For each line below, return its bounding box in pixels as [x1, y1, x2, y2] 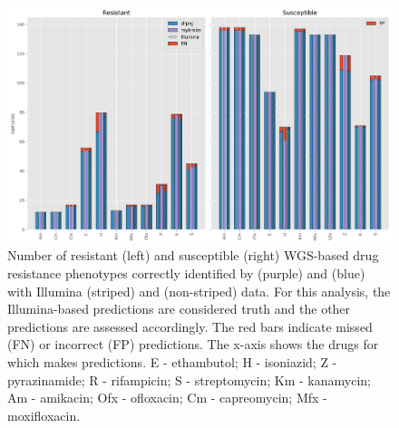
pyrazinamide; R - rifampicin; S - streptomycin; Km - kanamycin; [7, 370, 371, 389]
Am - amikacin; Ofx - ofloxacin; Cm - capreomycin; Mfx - [7, 388, 327, 407]
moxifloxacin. [7, 405, 81, 424]
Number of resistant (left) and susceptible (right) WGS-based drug [7, 246, 379, 265]
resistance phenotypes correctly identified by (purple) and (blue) [7, 264, 365, 283]
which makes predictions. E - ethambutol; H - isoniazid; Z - [7, 353, 337, 372]
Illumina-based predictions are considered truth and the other [7, 299, 351, 318]
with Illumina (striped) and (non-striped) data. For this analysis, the [7, 281, 391, 300]
